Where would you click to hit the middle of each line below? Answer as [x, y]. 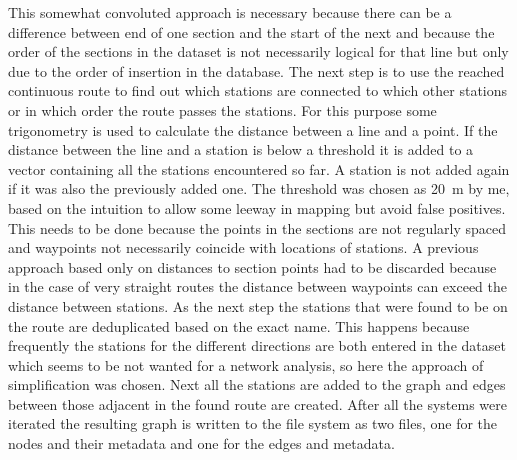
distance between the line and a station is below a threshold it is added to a [241, 149]
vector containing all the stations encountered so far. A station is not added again [259, 168]
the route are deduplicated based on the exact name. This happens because [239, 325]
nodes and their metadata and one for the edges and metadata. [201, 443]
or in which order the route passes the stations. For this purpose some [222, 109]
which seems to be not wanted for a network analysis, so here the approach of [246, 364]
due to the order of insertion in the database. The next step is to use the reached [256, 70]
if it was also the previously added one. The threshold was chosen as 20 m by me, [259, 188]
